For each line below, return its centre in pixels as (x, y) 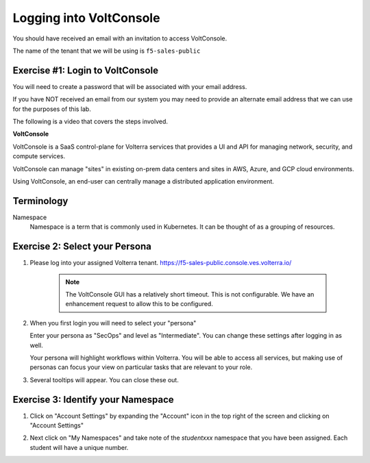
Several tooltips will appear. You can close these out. (104, 379)
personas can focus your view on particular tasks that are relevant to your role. (141, 367)
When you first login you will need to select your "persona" (113, 323)
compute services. (39, 156)
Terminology (40, 201)
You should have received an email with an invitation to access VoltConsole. (120, 38)
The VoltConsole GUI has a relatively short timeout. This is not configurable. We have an (190, 294)
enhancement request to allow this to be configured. (139, 304)
